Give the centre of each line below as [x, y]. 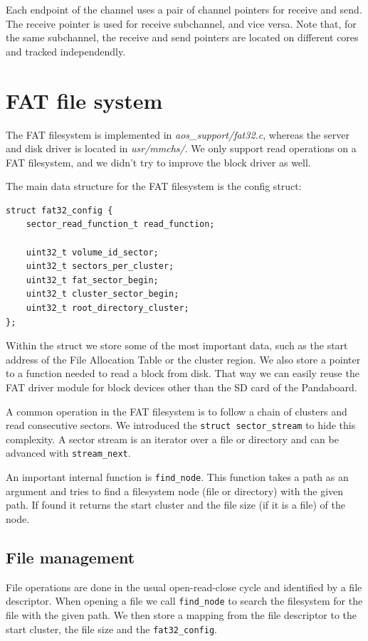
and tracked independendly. [66, 51]
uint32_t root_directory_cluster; [107, 308]
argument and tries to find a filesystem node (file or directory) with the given [175, 491]
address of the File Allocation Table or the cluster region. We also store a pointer [183, 359]
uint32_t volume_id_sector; [92, 252]
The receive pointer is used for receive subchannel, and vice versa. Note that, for [181, 23]
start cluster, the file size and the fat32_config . [111, 629]
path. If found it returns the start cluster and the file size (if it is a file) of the [175, 505]
